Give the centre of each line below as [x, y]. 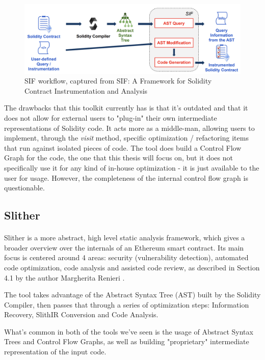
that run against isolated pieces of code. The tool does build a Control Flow [123, 147]
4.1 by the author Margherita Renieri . [64, 277]
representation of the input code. [55, 352]
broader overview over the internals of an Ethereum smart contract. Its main [124, 247]
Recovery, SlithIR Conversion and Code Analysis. [81, 314]
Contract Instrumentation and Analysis [86, 90]
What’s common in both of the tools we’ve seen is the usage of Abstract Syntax [129, 331]
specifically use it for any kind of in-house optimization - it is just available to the [132, 167]
